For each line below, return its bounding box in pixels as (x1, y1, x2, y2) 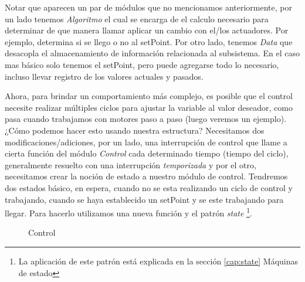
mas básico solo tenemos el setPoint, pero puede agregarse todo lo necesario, (5, 58, 279, 70)
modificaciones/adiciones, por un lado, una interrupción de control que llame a (5, 135, 287, 148)
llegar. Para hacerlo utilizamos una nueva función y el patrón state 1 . (5, 205, 252, 219)
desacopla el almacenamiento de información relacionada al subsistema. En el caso (5, 47, 300, 59)
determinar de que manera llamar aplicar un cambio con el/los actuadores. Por (5, 24, 289, 36)
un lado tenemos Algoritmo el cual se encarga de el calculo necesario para (5, 12, 269, 25)
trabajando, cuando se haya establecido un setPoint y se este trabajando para (5, 193, 284, 205)
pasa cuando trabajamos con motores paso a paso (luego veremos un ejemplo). (5, 113, 287, 125)
